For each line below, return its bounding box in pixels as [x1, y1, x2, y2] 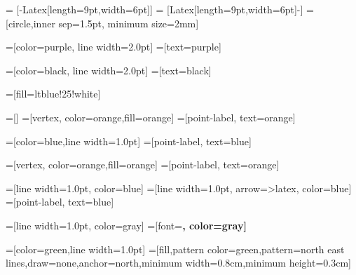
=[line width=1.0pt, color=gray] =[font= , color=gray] [6, 217, 247, 232]
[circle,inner [6, 15, 55, 30]
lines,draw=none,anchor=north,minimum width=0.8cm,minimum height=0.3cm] [6, 255, 351, 270]
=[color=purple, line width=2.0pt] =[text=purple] [6, 39, 221, 54]
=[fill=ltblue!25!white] [6, 86, 101, 101]
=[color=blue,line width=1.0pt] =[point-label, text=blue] [6, 133, 252, 148]
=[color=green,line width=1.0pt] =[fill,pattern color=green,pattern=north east [6, 241, 345, 256]
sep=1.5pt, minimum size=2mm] [58, 15, 199, 30]
